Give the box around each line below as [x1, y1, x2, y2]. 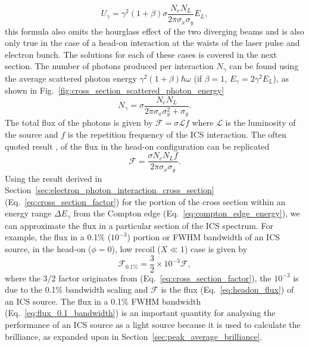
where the [5, 271, 40, 284]
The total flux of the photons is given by [5, 116, 153, 129]
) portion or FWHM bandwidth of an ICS [127, 231, 280, 243]
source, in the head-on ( [5, 243, 92, 255]
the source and [5, 128, 58, 140]
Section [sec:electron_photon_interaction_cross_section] [5, 184, 214, 196]
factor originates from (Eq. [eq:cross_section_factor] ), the [58, 271, 271, 284]
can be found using [229, 60, 299, 72]
